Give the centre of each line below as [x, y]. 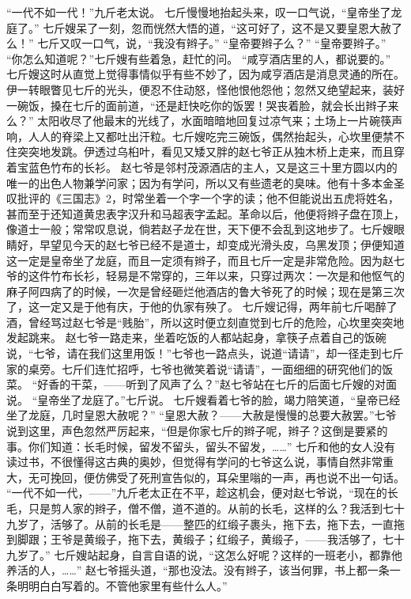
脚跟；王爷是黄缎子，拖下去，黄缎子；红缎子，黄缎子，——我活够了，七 [205, 539]
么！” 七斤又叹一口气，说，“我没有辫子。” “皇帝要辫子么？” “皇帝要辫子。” [196, 43]
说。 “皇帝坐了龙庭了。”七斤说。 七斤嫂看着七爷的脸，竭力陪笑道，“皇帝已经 [204, 399]
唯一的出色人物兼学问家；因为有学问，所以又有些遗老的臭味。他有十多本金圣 [205, 182]
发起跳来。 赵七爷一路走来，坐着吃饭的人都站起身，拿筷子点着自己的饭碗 [196, 337]
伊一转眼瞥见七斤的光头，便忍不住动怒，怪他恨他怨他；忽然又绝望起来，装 [200, 89]
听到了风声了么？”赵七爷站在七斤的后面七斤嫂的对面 [261, 384]
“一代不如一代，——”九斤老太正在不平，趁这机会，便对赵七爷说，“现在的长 [202, 493]
